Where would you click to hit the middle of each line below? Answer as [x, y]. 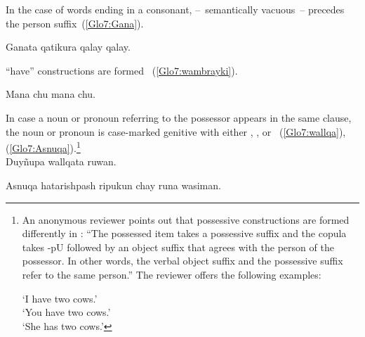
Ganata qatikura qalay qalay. [68, 47]
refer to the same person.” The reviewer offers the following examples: [172, 274]
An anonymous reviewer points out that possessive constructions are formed [186, 219]
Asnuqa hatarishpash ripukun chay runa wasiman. [113, 185]
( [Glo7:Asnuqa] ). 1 [43, 147]
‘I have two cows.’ [60, 298]
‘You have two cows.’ [66, 312]
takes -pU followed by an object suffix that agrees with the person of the [178, 247]
